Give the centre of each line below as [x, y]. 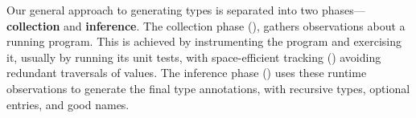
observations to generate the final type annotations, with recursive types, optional [208, 88]
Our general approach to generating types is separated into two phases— [186, 10]
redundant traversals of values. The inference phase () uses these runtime [187, 73]
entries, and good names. [68, 104]
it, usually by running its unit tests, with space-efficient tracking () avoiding [194, 57]
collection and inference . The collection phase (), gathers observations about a [206, 25]
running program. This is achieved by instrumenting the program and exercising [204, 41]
